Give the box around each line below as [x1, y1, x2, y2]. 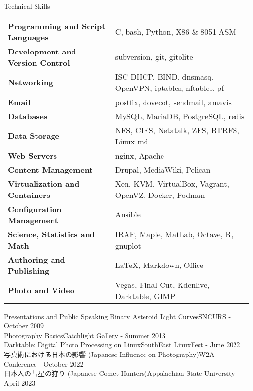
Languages [8, 31, 49, 43]
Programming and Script [8, 20, 106, 32]
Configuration [8, 203, 62, 214]
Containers [8, 189, 50, 200]
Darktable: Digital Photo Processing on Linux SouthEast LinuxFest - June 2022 [4, 339, 240, 350]
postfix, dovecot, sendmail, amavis [115, 96, 232, 107]
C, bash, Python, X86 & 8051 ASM [115, 26, 236, 37]
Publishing [8, 265, 50, 276]
